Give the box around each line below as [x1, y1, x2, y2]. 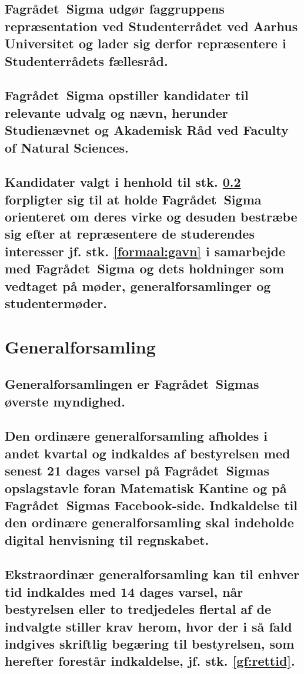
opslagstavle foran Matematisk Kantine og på [5, 478, 287, 497]
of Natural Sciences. [5, 138, 129, 156]
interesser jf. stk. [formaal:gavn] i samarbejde [5, 242, 285, 260]
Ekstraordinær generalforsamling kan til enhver [5, 565, 300, 583]
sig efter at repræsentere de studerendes [5, 224, 255, 243]
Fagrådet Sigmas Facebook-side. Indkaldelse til [5, 495, 298, 514]
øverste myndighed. [5, 392, 125, 410]
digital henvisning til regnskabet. [5, 530, 209, 549]
